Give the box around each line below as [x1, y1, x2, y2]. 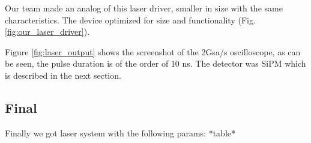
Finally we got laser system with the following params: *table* [5, 126, 236, 139]
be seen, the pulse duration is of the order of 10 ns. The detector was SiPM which [5, 57, 306, 70]
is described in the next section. [5, 68, 121, 81]
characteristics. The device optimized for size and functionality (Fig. [5, 13, 256, 26]
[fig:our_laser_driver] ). [5, 25, 90, 38]
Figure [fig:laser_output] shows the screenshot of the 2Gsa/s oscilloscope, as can [5, 45, 301, 58]
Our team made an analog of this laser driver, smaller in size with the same [5, 2, 283, 14]
